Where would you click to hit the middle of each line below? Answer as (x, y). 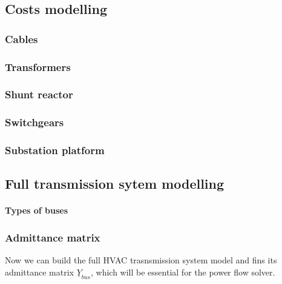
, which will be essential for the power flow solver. (183, 272)
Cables (21, 39)
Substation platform (55, 150)
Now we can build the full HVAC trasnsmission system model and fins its (141, 260)
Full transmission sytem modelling (115, 184)
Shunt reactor (39, 94)
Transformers (38, 66)
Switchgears (34, 122)
